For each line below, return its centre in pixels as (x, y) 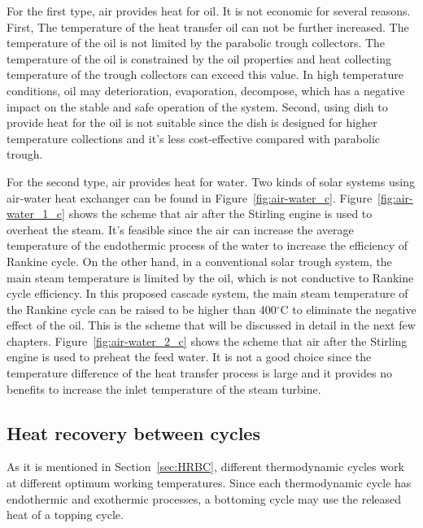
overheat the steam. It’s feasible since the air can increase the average (180, 229)
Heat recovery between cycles (133, 432)
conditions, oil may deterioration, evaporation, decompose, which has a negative (206, 90)
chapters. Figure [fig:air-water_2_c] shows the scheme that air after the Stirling (207, 340)
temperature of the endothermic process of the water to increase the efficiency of (207, 245)
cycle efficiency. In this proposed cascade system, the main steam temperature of (207, 293)
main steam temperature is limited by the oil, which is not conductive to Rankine (210, 277)
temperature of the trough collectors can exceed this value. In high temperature (205, 74)
